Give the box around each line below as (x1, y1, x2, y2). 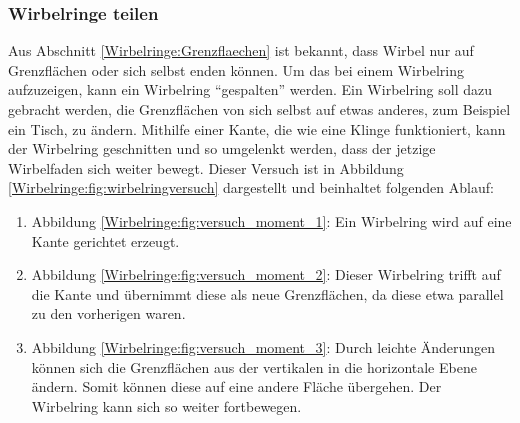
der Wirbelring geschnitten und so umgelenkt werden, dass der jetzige (8, 138, 436, 159)
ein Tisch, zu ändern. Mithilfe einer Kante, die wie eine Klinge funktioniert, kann (8, 118, 506, 139)
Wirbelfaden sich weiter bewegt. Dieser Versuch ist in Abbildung (8, 157, 404, 178)
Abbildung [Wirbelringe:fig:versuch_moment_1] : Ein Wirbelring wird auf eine (31, 210, 512, 231)
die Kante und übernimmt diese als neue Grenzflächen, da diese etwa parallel (31, 283, 504, 304)
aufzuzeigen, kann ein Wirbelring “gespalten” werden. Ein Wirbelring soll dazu (8, 79, 492, 100)
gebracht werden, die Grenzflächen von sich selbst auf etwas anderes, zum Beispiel (8, 99, 511, 119)
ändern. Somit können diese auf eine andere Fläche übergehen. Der (31, 376, 442, 397)
